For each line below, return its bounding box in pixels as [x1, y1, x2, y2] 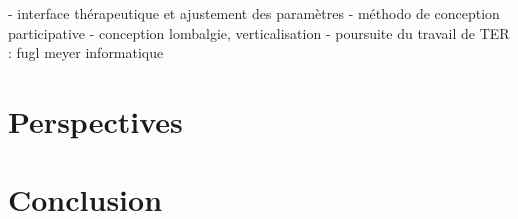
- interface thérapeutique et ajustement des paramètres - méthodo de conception [8, 3, 500, 23]
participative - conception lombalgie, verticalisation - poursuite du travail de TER [8, 22, 510, 43]
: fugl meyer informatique [8, 42, 164, 63]
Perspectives [8, 100, 183, 141]
